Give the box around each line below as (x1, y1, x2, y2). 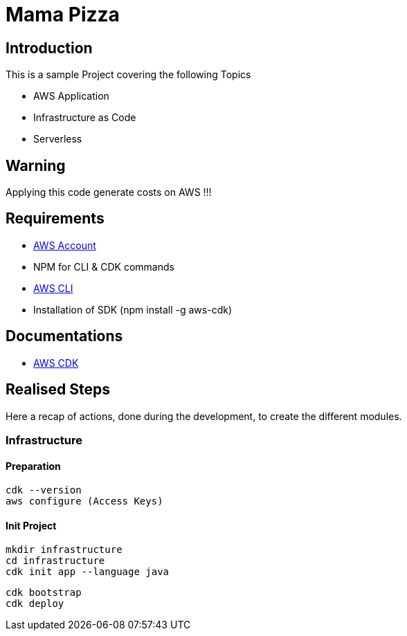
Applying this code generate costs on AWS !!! (6, 186, 212, 199)
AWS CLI (33, 282, 73, 294)
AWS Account (33, 239, 96, 251)
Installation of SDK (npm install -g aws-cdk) (33, 303, 232, 316)
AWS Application (33, 90, 109, 102)
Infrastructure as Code (33, 111, 136, 124)
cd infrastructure (6, 555, 105, 567)
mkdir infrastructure (6, 544, 123, 556)
